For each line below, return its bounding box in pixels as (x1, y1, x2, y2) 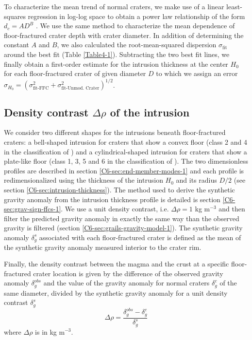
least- (226, 1, 242, 11)
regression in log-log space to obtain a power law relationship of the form (28, 11, 245, 21)
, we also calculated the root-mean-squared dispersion (57, 39, 217, 50)
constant (4, 39, 29, 50)
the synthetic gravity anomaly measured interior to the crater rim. (4, 242, 202, 252)
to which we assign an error (156, 68, 238, 78)
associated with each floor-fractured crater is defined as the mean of (39, 232, 241, 242)
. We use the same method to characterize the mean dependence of (35, 20, 235, 31)
